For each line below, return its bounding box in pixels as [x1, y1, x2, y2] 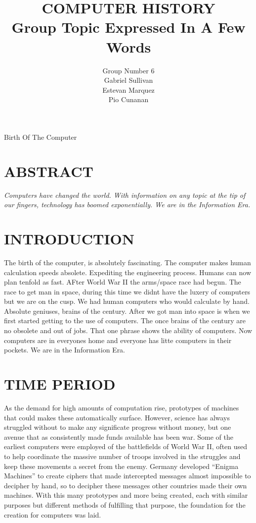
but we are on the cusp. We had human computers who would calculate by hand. [4, 296, 250, 306]
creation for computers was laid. [4, 509, 101, 520]
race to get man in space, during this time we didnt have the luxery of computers [4, 286, 251, 296]
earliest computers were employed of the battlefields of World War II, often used [4, 441, 248, 452]
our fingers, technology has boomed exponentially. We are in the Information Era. [4, 199, 251, 210]
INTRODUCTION [4, 228, 135, 248]
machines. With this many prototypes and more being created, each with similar [4, 490, 248, 500]
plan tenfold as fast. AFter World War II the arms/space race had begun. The [4, 277, 241, 287]
